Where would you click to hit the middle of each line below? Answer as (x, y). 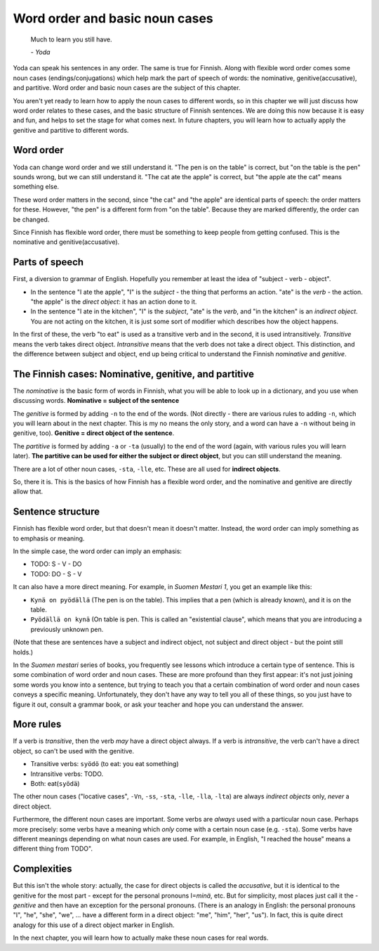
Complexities (43, 869)
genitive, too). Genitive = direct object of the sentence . (94, 433)
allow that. (28, 491)
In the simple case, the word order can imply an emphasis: (98, 551)
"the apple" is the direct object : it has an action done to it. (114, 302)
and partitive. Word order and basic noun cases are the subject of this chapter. (127, 88)
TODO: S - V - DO (56, 564)
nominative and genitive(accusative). (66, 242)
